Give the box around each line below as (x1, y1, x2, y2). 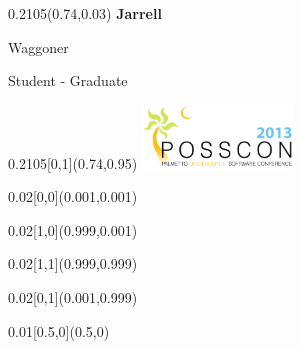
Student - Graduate (8, 70, 128, 91)
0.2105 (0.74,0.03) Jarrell (8, 3, 162, 23)
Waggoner (8, 36, 69, 57)
